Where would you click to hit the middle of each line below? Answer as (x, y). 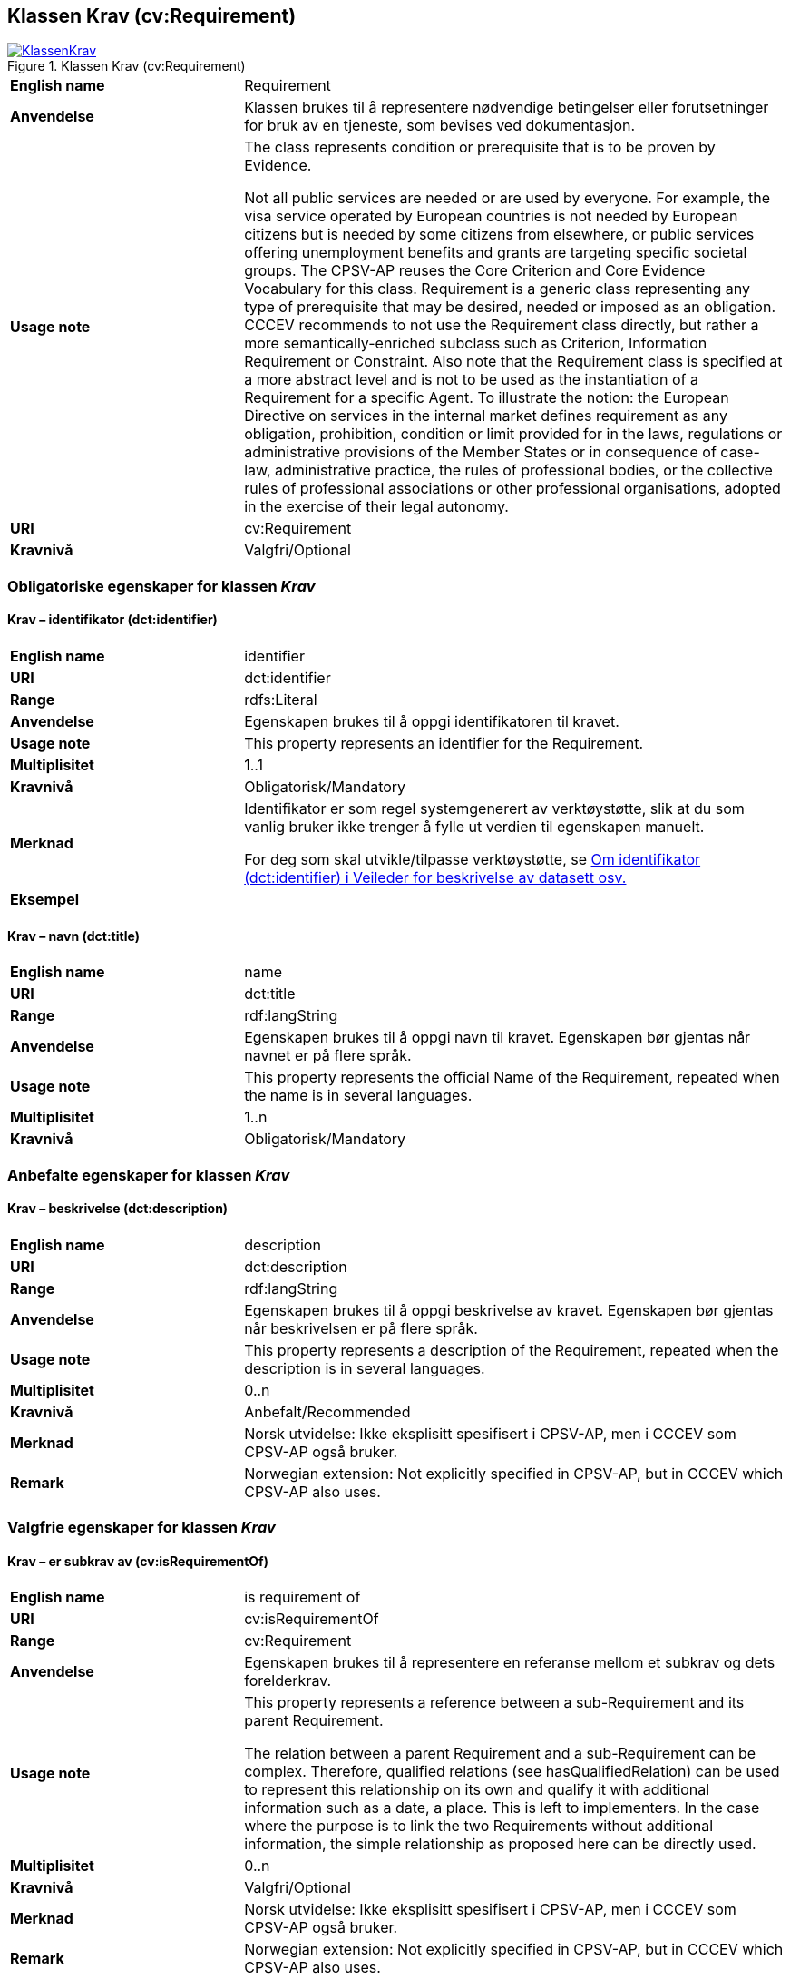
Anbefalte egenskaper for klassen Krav (149, 1175)
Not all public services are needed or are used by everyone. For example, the (507, 198)
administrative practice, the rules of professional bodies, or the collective (524, 470)
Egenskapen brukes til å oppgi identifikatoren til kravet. (432, 722)
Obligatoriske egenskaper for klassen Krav (161, 586)
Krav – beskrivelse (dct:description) (118, 1209)
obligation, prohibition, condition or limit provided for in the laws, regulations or (513, 434)
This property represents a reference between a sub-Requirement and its (494, 1703)
